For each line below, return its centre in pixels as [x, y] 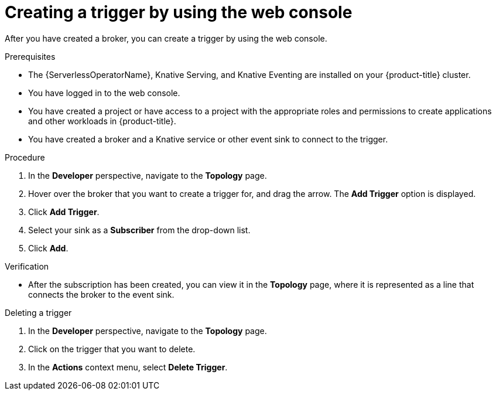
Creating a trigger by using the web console [179, 12]
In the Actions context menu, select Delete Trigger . [128, 367]
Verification [27, 266]
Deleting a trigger [38, 312]
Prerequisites [30, 56]
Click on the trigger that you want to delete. [112, 349]
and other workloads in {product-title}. [102, 121]
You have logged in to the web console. [104, 93]
